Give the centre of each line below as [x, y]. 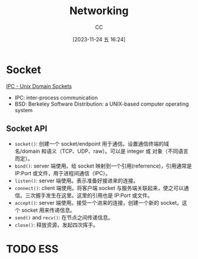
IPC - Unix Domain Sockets [39, 86]
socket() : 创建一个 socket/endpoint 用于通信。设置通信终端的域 [92, 143]
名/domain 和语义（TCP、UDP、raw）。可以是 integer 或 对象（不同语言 [101, 151]
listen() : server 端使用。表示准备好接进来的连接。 [77, 181]
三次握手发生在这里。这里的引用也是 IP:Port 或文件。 [89, 195]
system [24, 110]
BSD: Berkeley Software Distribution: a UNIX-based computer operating [102, 104]
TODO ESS [32, 249]
